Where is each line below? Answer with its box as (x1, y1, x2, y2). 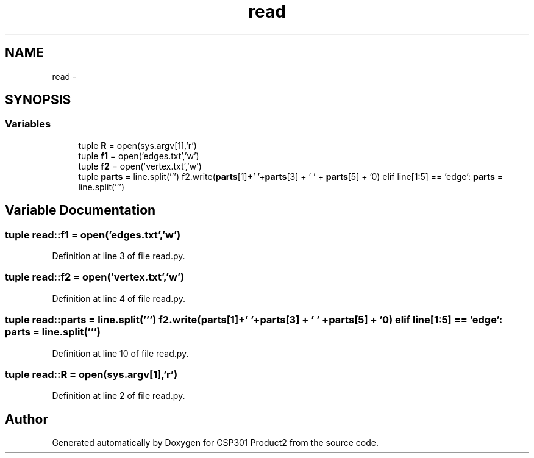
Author (5, 411, 48, 427)
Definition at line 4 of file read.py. (52, 293, 185, 304)
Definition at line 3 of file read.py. (52, 251, 185, 262)
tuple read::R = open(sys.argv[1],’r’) (5, 368, 178, 381)
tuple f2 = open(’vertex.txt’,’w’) (78, 160, 202, 171)
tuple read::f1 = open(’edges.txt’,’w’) (5, 228, 181, 241)
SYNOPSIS (5, 92, 71, 108)
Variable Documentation (5, 202, 156, 218)
